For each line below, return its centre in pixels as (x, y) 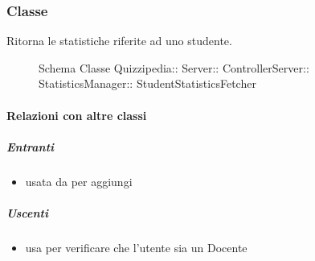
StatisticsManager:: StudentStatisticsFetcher (147, 83)
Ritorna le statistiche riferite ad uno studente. (119, 41)
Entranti (31, 146)
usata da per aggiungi (79, 181)
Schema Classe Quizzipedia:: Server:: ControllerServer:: (174, 67)
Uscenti (27, 212)
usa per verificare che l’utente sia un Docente (136, 247)
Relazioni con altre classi (77, 115)
